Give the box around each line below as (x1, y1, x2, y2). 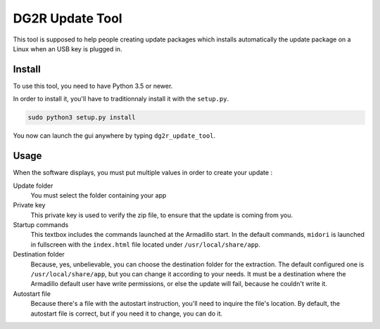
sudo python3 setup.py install (27, 113, 137, 122)
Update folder (13, 181, 53, 190)
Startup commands (13, 221, 69, 229)
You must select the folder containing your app (30, 191, 167, 200)
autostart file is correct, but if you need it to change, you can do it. (30, 309, 223, 318)
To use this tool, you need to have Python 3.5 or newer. (13, 82, 173, 90)
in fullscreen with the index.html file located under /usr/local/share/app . (30, 240, 260, 249)
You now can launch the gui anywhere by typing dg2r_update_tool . (13, 131, 216, 140)
